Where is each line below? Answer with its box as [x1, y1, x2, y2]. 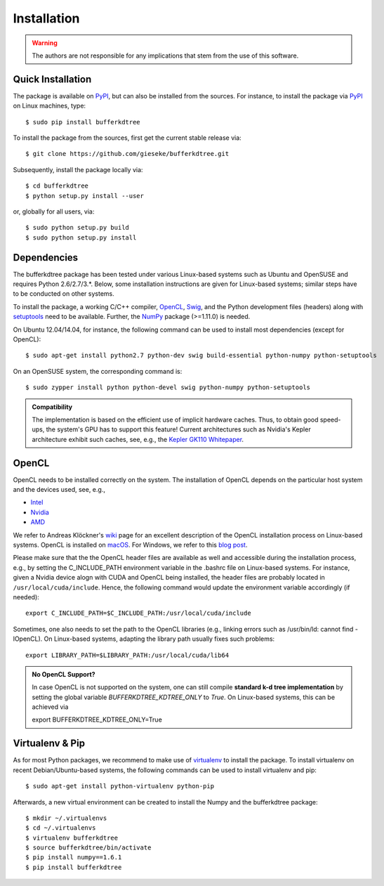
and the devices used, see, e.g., [13, 486, 105, 494]
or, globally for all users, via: [13, 207, 95, 216]
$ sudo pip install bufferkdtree [25, 118, 140, 126]
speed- [319, 415, 341, 424]
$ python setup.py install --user [25, 192, 144, 200]
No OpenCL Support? [32, 670, 95, 678]
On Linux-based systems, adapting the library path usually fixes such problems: [44, 634, 275, 643]
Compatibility [32, 403, 73, 411]
